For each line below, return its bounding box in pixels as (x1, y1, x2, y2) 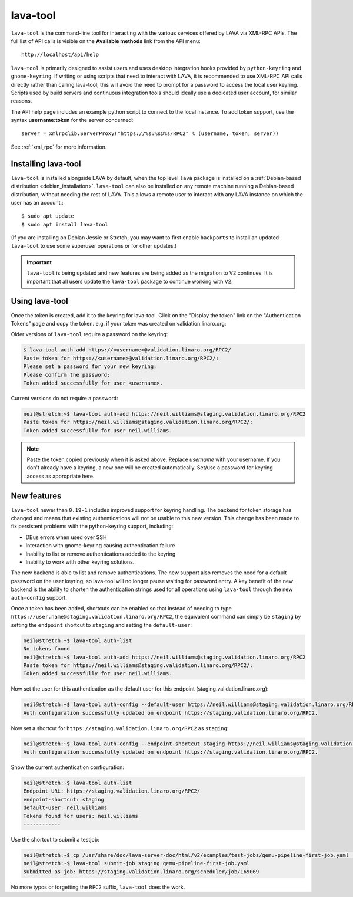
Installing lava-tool (11, 159, 81, 169)
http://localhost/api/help (21, 51, 99, 58)
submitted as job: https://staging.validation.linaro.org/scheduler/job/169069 (23, 868, 259, 875)
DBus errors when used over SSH (25, 534, 107, 541)
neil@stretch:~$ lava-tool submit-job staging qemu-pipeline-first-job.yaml (23, 860, 250, 867)
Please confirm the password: (23, 372, 111, 378)
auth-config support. (11, 594, 67, 601)
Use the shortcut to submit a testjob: (11, 836, 99, 843)
